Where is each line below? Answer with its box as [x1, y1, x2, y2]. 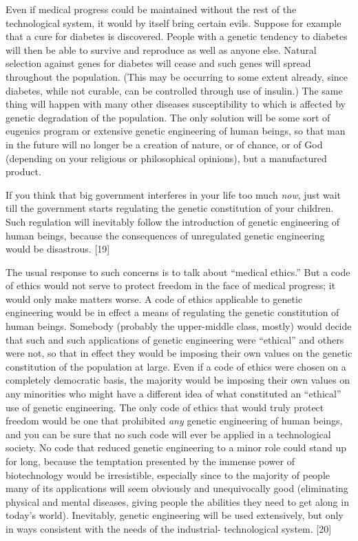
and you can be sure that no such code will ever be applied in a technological [6, 426, 331, 441]
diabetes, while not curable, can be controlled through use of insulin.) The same [6, 83, 343, 97]
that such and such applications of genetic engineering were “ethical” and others [6, 332, 344, 346]
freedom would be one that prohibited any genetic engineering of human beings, [6, 413, 343, 428]
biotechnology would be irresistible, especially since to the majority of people [6, 467, 330, 482]
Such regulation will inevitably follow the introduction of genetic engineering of [6, 214, 340, 228]
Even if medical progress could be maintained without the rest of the [6, 2, 297, 16]
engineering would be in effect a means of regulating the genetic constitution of [6, 305, 339, 319]
